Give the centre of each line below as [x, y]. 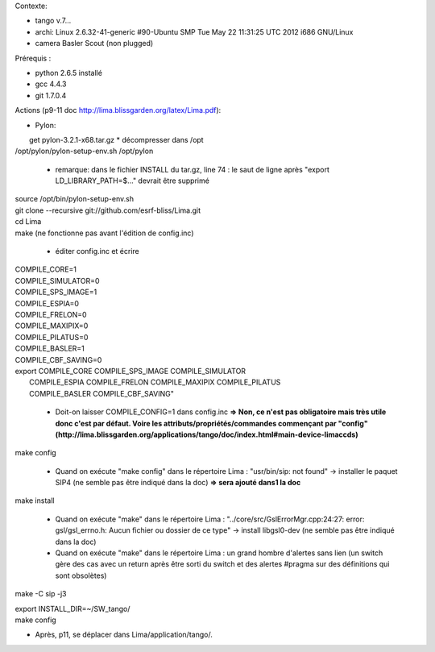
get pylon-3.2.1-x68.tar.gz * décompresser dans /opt [117, 139]
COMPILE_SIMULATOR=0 [57, 280]
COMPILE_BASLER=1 [50, 349]
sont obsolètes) [81, 575]
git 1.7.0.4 [51, 95]
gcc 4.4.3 [51, 84]
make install [35, 500]
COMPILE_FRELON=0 [51, 314]
